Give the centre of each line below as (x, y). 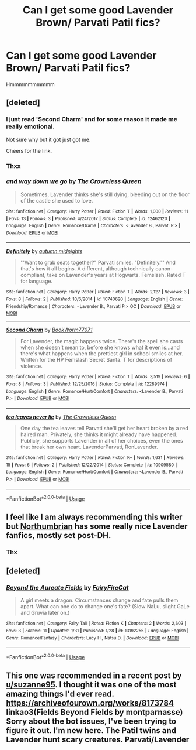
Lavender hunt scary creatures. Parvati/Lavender (98, 740)
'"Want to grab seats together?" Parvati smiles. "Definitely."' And (98, 263)
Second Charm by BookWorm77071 (49, 330)
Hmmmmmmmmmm (31, 84)
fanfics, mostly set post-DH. (59, 535)
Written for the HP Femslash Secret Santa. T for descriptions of (96, 360)
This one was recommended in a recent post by (94, 676)
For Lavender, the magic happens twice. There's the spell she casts (101, 341)
